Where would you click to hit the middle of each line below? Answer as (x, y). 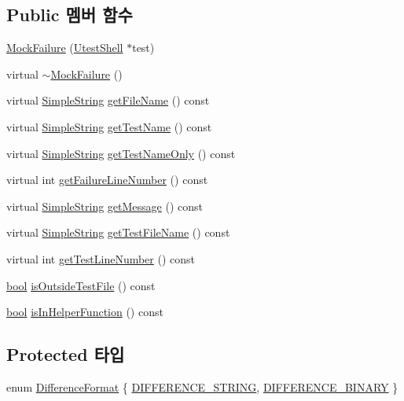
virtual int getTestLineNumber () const (101, 258)
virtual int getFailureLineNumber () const (107, 180)
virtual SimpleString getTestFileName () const (118, 232)
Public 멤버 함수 (70, 15)
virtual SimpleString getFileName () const (108, 100)
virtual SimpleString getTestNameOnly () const (121, 153)
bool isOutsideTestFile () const (81, 285)
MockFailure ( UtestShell (65, 48)
